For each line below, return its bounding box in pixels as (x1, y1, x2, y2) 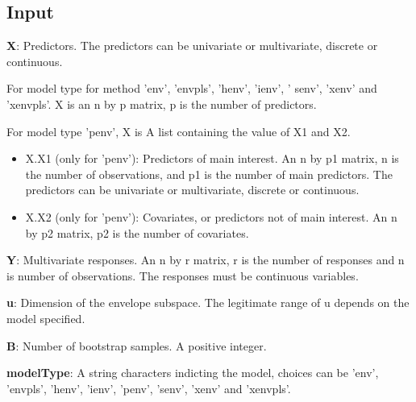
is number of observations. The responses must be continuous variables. (6, 267, 359, 284)
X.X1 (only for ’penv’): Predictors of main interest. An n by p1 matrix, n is (25, 150, 399, 167)
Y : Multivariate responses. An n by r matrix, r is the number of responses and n (6, 251, 405, 268)
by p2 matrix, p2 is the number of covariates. (25, 224, 249, 241)
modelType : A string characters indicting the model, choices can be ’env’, (6, 364, 379, 381)
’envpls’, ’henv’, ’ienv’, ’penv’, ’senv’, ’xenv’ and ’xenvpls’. (6, 379, 291, 396)
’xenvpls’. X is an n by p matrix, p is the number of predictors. (6, 95, 317, 112)
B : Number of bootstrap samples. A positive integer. (6, 337, 267, 354)
